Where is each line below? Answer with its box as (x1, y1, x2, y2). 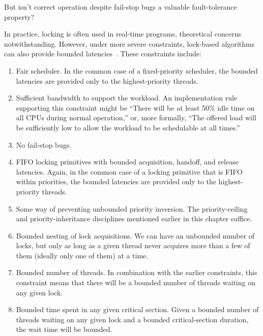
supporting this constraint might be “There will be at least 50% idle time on (16, 102, 255, 113)
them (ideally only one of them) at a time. (16, 250, 149, 260)
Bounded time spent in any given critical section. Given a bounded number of (16, 304, 259, 315)
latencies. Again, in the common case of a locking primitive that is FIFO (16, 166, 243, 177)
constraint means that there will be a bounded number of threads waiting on (16, 277, 255, 288)
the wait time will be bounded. (16, 324, 112, 334)
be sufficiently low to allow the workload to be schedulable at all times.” (16, 122, 240, 132)
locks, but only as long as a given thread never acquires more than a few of (16, 240, 250, 251)
